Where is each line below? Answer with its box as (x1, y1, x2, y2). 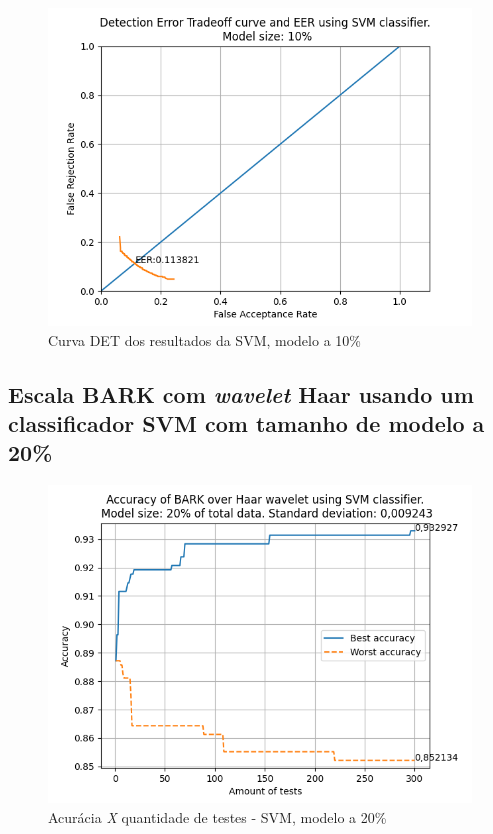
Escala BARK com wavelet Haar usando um (8, 378, 474, 409)
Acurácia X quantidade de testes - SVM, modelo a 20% (48, 806, 387, 827)
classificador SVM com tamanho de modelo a (8, 407, 485, 438)
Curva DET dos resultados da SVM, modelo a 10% (48, 329, 361, 350)
